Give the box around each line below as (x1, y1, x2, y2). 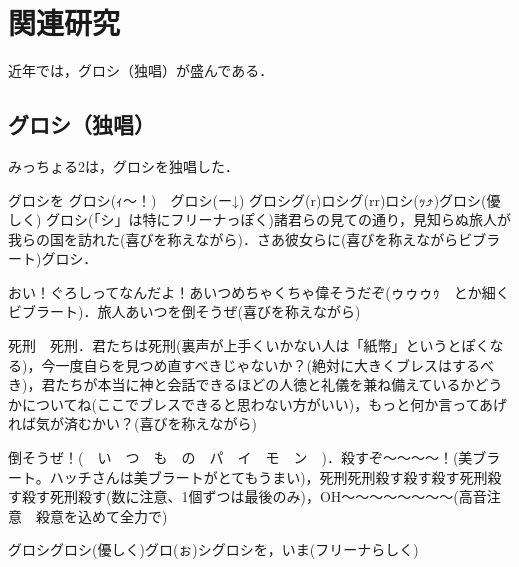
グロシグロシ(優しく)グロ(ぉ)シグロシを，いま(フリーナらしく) (8, 539, 419, 560)
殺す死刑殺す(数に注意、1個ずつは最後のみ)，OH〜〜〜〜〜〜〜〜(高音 (21, 486, 487, 507)
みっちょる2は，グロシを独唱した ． (8, 155, 239, 176)
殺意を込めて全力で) (35, 505, 168, 526)
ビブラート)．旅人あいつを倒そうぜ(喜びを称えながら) (8, 301, 361, 322)
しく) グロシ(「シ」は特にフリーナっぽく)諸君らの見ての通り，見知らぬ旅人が (8, 209, 512, 230)
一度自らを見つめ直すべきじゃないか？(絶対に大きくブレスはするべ (55, 354, 494, 375)
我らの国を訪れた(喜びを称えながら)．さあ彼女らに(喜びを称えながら (8, 228, 459, 249)
